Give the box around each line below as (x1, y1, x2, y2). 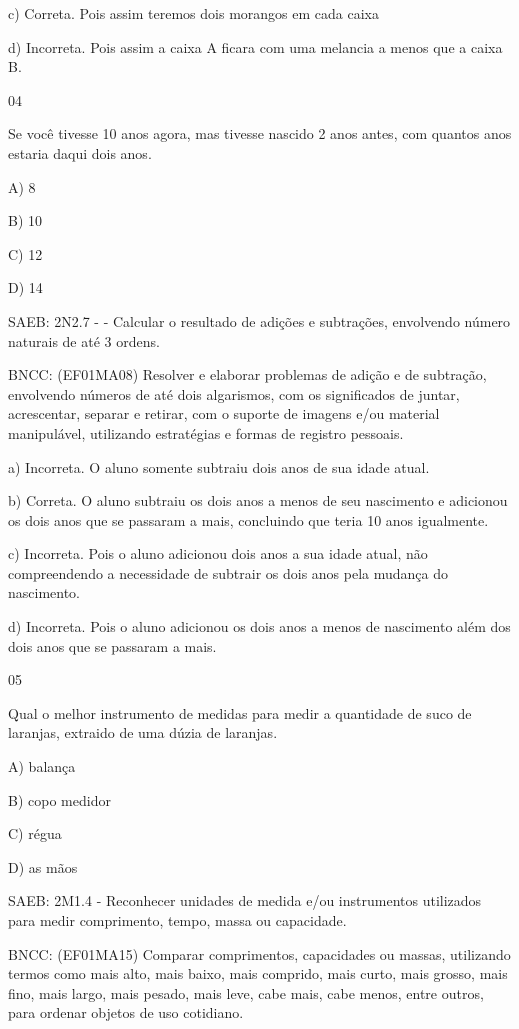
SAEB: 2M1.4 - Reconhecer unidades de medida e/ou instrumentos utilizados (8, 890, 482, 911)
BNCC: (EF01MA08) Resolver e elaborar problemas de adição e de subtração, (8, 364, 487, 385)
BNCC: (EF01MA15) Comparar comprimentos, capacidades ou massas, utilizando (8, 943, 511, 964)
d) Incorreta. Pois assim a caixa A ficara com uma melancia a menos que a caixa (8, 36, 503, 57)
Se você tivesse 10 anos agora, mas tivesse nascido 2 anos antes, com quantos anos (8, 123, 512, 144)
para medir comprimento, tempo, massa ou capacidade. (8, 910, 347, 930)
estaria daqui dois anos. (8, 142, 152, 163)
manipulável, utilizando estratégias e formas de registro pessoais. (8, 422, 404, 443)
